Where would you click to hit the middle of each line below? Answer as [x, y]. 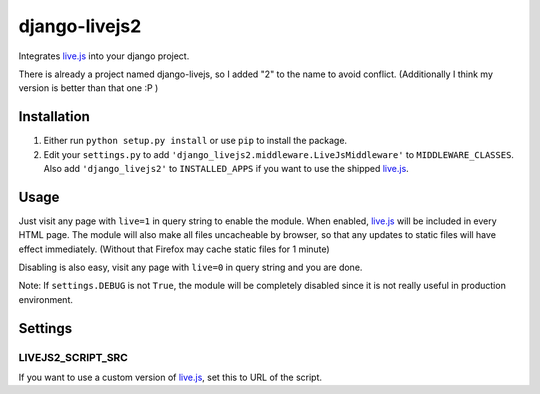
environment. [46, 299]
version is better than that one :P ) [88, 88]
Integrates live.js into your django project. [104, 56]
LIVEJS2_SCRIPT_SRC [73, 357]
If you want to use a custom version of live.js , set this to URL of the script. [170, 377]
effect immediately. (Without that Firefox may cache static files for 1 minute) [174, 249]
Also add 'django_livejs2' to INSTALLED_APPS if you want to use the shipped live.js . [226, 169]
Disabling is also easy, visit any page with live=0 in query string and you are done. [190, 267]
